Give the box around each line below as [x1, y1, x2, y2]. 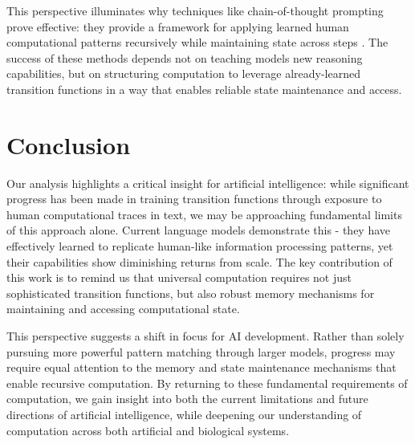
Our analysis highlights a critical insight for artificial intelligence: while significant [6, 174, 409, 191]
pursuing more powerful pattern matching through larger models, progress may [6, 343, 396, 360]
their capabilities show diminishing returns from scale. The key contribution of [6, 253, 393, 270]
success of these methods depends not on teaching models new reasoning [6, 49, 363, 66]
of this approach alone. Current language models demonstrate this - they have [6, 222, 391, 238]
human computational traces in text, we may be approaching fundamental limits [6, 206, 402, 222]
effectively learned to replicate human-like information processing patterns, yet [6, 238, 393, 255]
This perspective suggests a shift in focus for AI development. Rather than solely [6, 328, 405, 344]
